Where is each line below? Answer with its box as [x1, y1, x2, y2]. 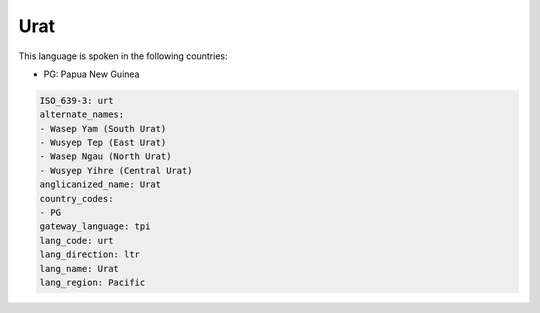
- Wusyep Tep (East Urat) [39, 137, 167, 149]
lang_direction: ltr [39, 249, 140, 260]
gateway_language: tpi [39, 221, 151, 232]
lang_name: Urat [39, 263, 120, 274]
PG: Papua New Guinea [43, 68, 140, 80]
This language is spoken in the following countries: [18, 50, 228, 62]
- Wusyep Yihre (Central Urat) [39, 165, 194, 176]
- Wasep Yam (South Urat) [39, 123, 167, 134]
